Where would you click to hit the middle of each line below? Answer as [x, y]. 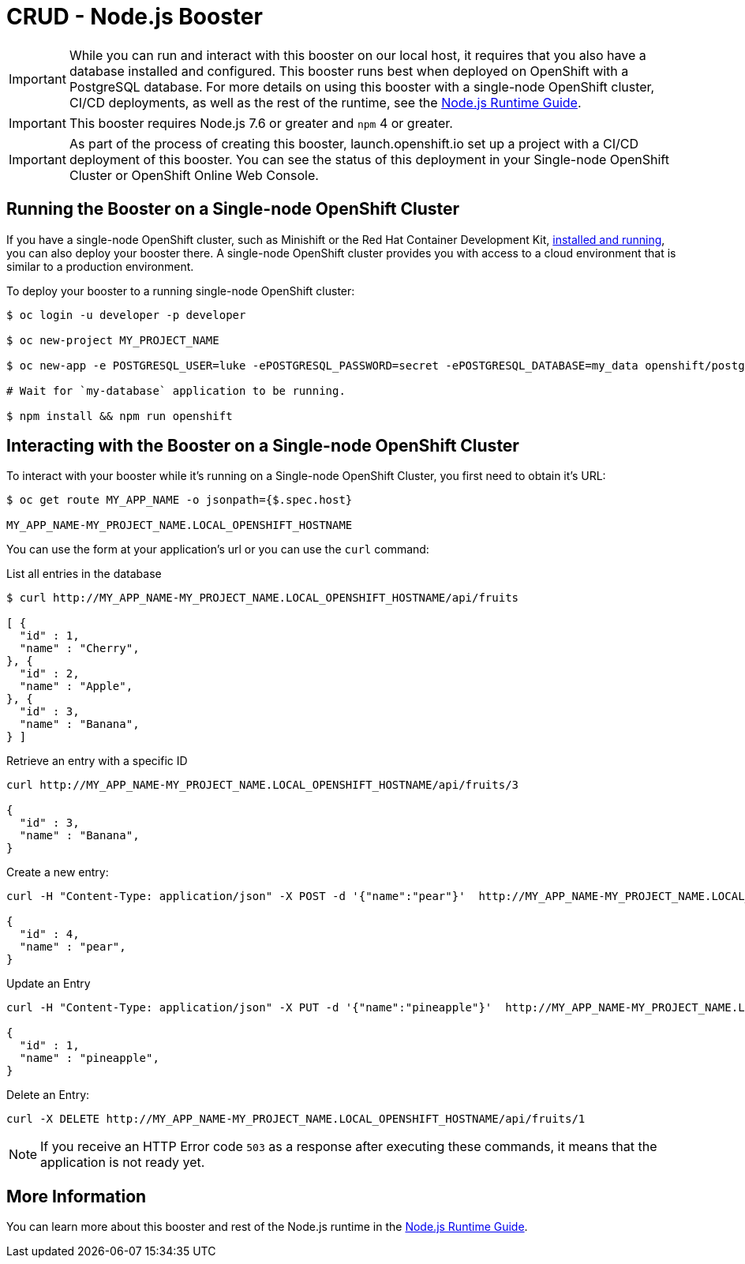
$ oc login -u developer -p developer [126, 315]
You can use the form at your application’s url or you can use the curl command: [218, 549]
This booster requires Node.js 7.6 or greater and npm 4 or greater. [261, 123]
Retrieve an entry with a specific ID [97, 761]
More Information [77, 1196]
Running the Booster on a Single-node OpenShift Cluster [233, 209]
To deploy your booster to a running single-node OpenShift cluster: [181, 291]
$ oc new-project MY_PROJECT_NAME [113, 340]
